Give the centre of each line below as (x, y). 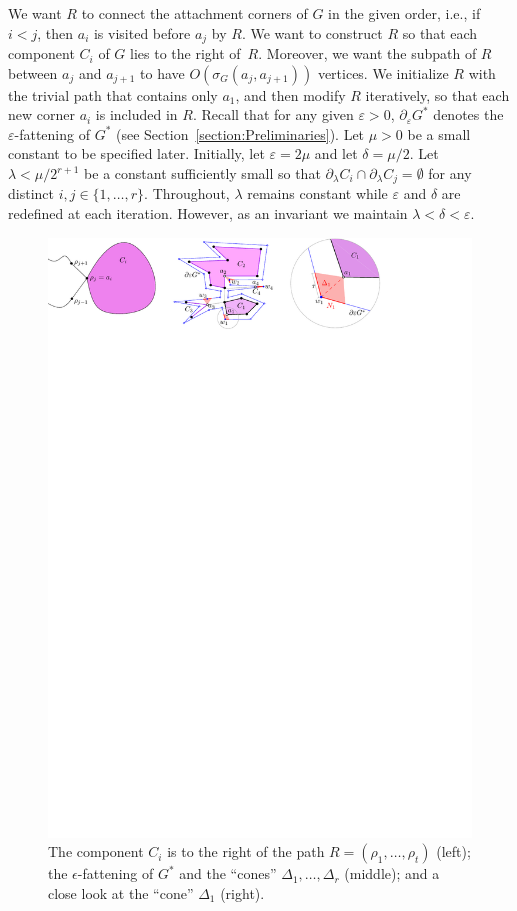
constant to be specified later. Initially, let (136, 153)
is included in (136, 114)
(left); (453, 851)
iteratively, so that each (437, 94)
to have (162, 72)
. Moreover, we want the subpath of (367, 53)
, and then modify (290, 94)
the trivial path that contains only (113, 94)
